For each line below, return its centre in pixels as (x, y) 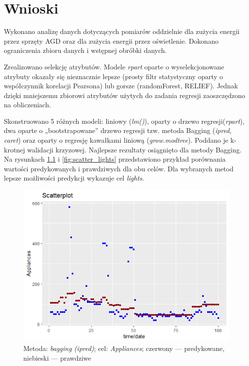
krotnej (15, 149)
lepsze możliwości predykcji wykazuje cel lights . (74, 178)
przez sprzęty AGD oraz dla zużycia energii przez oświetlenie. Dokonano (111, 41)
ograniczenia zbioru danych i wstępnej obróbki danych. (85, 50)
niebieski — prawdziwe (57, 358)
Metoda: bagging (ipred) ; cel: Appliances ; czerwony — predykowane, (124, 348)
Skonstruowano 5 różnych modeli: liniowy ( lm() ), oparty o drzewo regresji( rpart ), (124, 121)
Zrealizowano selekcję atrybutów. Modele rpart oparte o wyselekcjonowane (114, 66)
